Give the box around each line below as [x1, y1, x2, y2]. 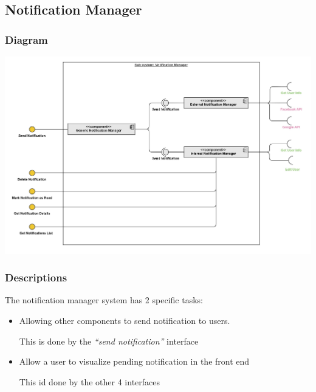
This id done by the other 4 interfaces [19, 375, 160, 388]
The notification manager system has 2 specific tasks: [5, 294, 203, 306]
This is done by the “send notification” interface [19, 334, 199, 347]
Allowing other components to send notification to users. [19, 314, 230, 327]
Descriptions [5, 270, 67, 285]
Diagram [5, 32, 48, 47]
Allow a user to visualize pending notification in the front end [19, 355, 250, 368]
